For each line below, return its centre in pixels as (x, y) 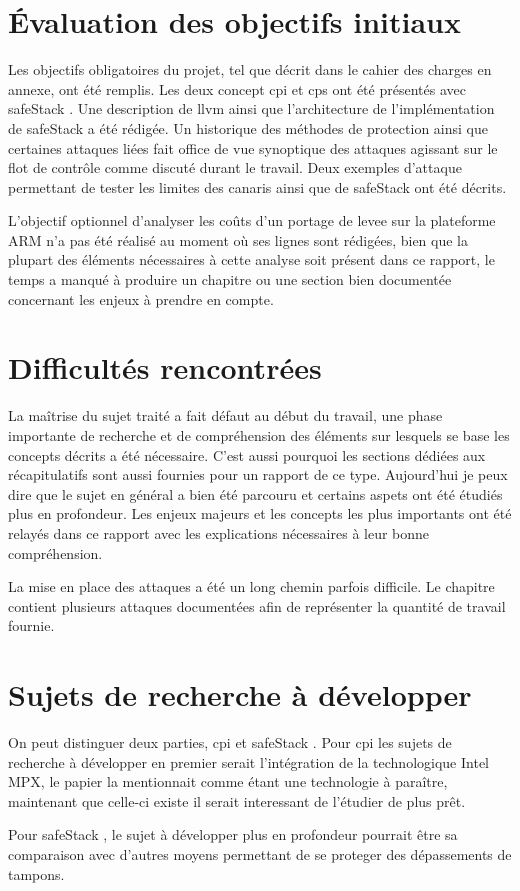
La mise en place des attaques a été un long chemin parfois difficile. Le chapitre (251, 586)
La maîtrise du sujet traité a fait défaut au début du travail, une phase (225, 415)
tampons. (36, 873)
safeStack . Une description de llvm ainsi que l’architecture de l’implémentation (251, 108)
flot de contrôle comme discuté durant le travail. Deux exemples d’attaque (235, 167)
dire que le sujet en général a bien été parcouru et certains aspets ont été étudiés (255, 493)
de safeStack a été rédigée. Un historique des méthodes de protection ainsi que (248, 127)
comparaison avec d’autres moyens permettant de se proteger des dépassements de (260, 854)
